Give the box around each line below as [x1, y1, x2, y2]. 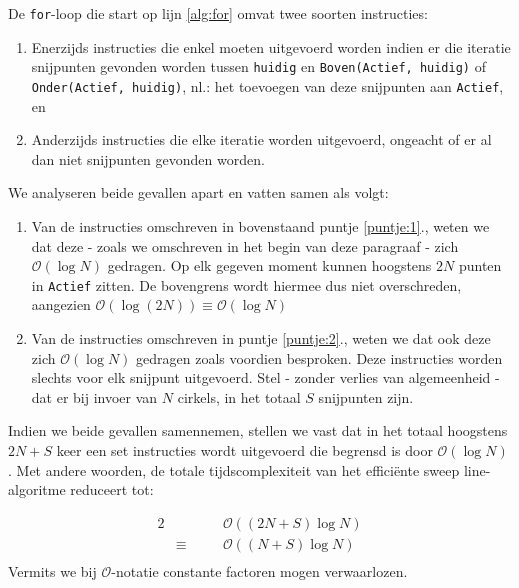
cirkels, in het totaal [177, 386, 301, 407]
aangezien [31, 294, 91, 315]
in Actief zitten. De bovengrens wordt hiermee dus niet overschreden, [31, 274, 462, 295]
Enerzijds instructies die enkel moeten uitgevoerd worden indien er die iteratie [31, 36, 511, 57]
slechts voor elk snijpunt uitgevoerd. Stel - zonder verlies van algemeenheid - [31, 367, 500, 388]
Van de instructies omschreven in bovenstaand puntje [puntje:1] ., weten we [31, 215, 490, 236]
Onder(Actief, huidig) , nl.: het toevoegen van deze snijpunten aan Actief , [31, 75, 504, 96]
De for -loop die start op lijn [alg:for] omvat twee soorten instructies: [8, 3, 428, 23]
